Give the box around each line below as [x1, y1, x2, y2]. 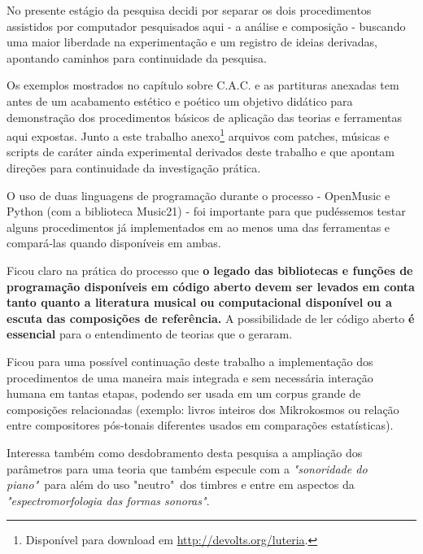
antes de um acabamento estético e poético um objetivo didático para [7, 92, 353, 109]
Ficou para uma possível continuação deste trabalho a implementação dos [7, 352, 373, 369]
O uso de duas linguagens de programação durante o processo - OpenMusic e [7, 186, 390, 203]
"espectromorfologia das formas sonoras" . [7, 491, 210, 508]
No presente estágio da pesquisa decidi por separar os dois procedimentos [7, 2, 372, 18]
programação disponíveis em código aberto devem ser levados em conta [7, 277, 415, 294]
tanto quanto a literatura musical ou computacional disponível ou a [7, 294, 392, 311]
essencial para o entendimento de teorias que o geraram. [7, 325, 293, 342]
